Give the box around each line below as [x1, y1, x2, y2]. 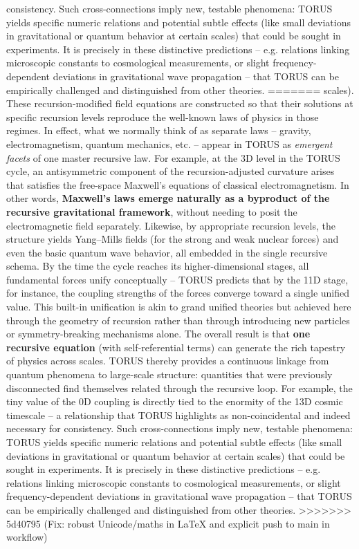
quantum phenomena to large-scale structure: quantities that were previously [6, 367, 333, 382]
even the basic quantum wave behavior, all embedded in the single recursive [6, 245, 328, 259]
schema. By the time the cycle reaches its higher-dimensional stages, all [6, 259, 309, 273]
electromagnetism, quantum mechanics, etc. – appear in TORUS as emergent [6, 136, 333, 151]
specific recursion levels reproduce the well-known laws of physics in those [6, 109, 319, 124]
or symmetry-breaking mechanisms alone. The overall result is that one [6, 326, 311, 341]
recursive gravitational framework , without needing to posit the [6, 204, 297, 218]
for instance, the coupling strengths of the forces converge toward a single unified [6, 286, 350, 300]
